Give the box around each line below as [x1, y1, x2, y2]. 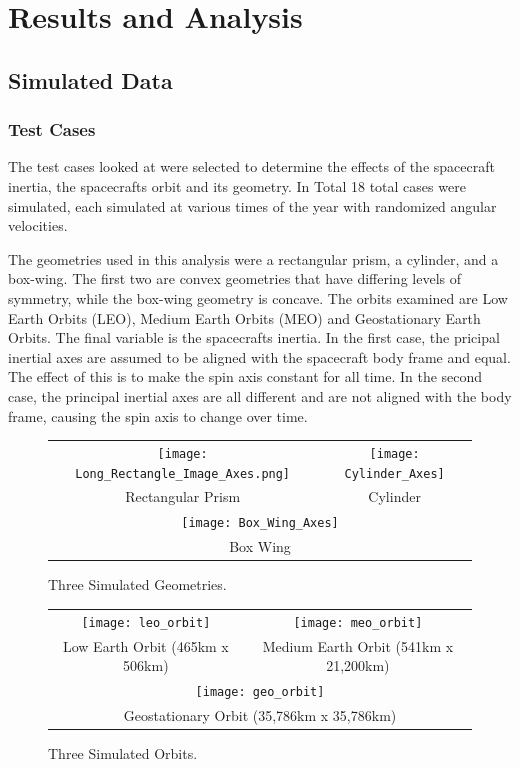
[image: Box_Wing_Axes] [181, 516, 339, 531]
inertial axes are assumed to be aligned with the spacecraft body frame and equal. [8, 346, 511, 367]
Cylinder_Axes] [344, 466, 445, 481]
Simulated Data [8, 64, 173, 95]
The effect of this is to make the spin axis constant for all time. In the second [8, 366, 483, 387]
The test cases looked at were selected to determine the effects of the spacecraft [8, 156, 495, 177]
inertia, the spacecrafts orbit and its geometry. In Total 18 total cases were [8, 175, 466, 196]
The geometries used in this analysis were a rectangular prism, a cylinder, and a [8, 248, 499, 269]
